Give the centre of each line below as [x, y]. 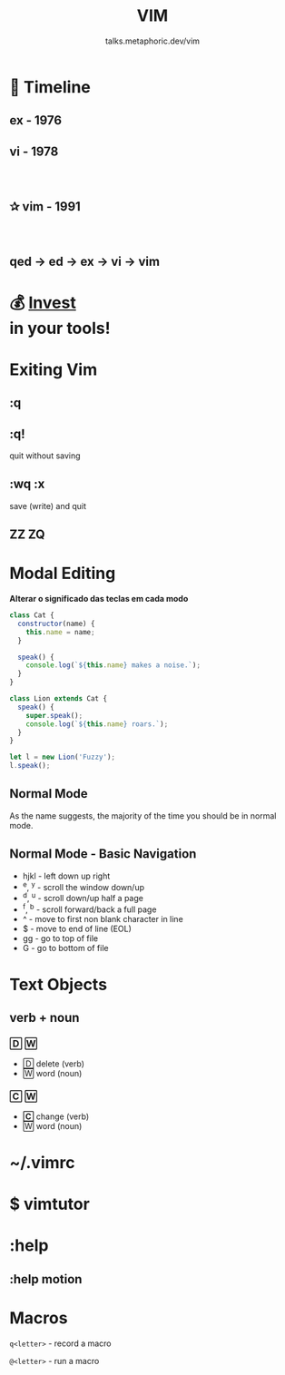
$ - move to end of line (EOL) [77, 928]
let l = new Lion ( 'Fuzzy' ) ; [63, 757]
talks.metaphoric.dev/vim [152, 41]
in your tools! [60, 328]
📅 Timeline [50, 87]
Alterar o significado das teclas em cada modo [99, 599]
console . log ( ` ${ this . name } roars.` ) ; [97, 724]
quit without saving [45, 456]
